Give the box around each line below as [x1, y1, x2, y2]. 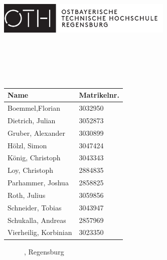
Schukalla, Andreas [8, 214, 66, 225]
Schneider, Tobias [8, 202, 62, 212]
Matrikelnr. [79, 90, 119, 100]
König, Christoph [8, 152, 61, 163]
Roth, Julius [8, 189, 46, 200]
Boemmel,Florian [8, 103, 61, 113]
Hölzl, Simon [8, 140, 47, 150]
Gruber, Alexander [8, 127, 65, 138]
